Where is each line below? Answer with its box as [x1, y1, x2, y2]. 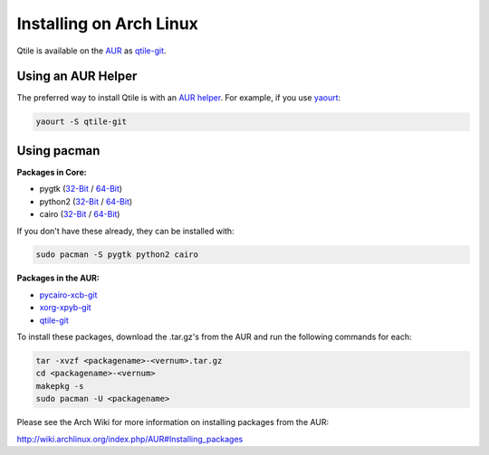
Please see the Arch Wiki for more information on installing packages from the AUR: [16, 417, 330, 428]
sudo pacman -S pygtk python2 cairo [35, 250, 199, 260]
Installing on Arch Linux [16, 14, 199, 33]
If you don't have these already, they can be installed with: [16, 225, 235, 236]
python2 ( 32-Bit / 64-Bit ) [39, 195, 133, 207]
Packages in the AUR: [16, 272, 100, 284]
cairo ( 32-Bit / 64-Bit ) [39, 209, 120, 220]
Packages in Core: [16, 166, 87, 177]
